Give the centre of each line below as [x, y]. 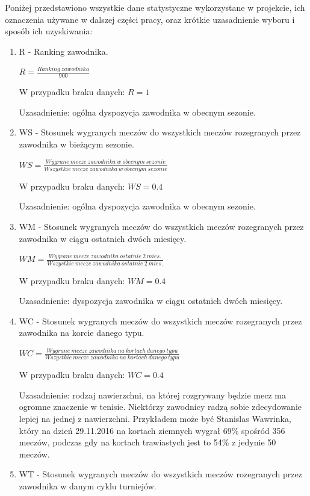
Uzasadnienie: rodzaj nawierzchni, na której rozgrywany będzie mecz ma [152, 395]
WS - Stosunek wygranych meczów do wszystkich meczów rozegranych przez [160, 132]
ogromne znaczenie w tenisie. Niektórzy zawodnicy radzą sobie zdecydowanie [160, 407]
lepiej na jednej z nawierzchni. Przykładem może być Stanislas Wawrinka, [155, 419]
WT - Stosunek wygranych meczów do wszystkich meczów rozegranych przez [160, 474]
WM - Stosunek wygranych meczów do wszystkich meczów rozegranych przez [161, 227]
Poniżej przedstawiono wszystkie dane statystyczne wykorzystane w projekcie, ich [155, 7]
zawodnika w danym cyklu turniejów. [88, 486]
